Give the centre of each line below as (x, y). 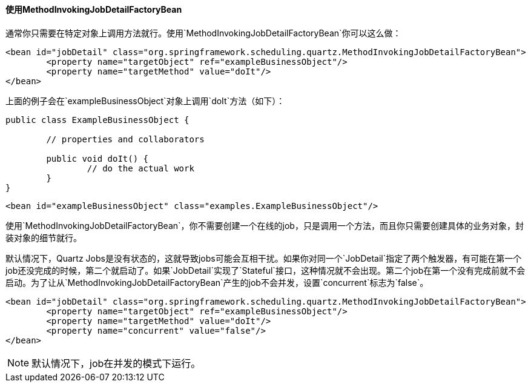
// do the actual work (140, 168)
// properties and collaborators (125, 139)
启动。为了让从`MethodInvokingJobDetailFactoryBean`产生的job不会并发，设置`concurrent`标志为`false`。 (217, 282)
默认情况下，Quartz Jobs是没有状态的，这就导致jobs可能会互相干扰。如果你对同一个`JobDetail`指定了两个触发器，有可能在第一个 (264, 258)
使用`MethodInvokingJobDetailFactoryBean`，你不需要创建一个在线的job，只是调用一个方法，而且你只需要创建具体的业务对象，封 (265, 225)
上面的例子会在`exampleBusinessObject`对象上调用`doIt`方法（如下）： (145, 101)
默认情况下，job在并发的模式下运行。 (116, 363)
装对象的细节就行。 (44, 237)
